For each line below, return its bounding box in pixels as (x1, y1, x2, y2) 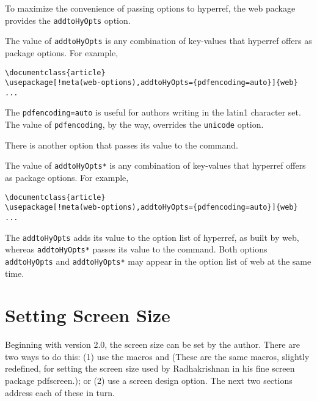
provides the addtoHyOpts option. (5, 13, 131, 26)
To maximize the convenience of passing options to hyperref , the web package (5, 2, 296, 14)
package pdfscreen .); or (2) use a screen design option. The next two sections (5, 374, 293, 387)
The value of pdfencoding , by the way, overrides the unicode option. (5, 118, 264, 131)
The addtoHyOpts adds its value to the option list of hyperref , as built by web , (5, 230, 299, 243)
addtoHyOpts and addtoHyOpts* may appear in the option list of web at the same (5, 254, 312, 267)
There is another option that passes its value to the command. (5, 138, 238, 151)
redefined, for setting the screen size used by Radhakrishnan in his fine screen (5, 362, 295, 375)
